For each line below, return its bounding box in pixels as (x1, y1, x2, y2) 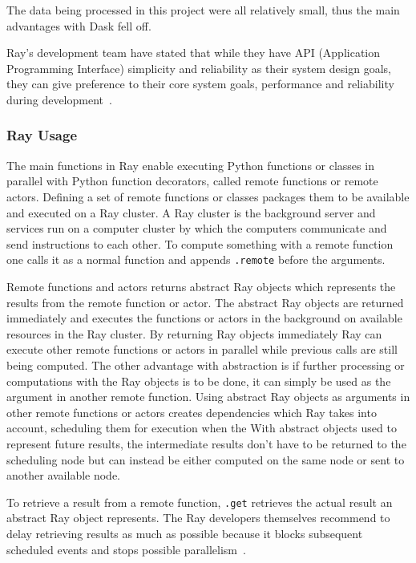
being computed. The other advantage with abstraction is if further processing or (6, 356, 405, 373)
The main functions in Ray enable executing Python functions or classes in (6, 156, 374, 173)
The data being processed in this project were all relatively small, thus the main (6, 2, 400, 18)
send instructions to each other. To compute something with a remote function (6, 235, 394, 252)
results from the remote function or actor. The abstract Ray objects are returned (6, 294, 404, 310)
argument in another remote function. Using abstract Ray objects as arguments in (6, 388, 410, 405)
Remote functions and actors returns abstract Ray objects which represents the (6, 278, 396, 294)
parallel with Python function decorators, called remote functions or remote (6, 172, 378, 189)
